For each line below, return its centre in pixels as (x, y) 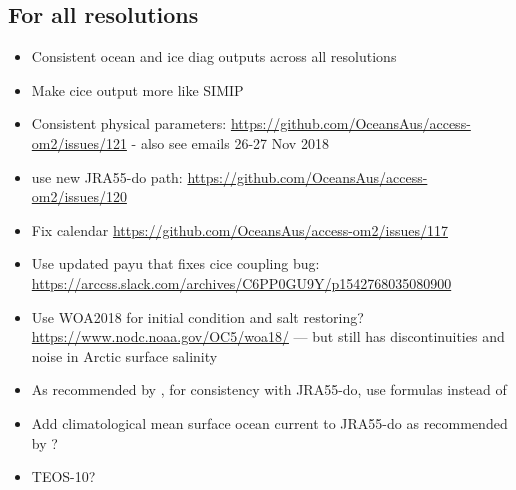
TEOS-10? (63, 476)
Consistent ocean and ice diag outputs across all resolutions (214, 56)
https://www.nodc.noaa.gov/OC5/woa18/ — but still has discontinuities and (268, 336)
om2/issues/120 (79, 196)
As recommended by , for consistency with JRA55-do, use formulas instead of (269, 389)
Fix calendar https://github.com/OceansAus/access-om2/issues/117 (239, 229)
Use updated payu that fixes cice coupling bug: (175, 263)
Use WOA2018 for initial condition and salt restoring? (197, 316)
